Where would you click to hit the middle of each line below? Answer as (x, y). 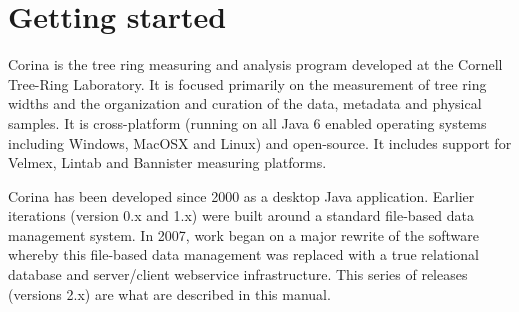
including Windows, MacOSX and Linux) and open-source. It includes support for (260, 142)
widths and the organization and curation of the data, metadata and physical (245, 103)
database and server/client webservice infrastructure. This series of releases (238, 274)
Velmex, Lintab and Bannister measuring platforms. (167, 162)
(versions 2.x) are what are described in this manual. (169, 293)
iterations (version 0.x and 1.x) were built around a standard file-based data (241, 215)
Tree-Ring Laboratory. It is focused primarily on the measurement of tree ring (247, 83)
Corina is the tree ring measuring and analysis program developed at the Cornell (255, 64)
